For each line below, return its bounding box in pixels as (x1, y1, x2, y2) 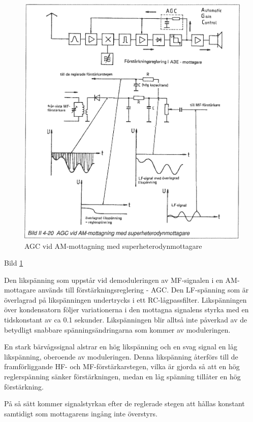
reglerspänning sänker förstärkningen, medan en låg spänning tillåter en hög (4, 371, 241, 382)
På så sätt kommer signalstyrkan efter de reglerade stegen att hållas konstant (4, 398, 245, 409)
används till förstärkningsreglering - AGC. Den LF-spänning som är (38, 284, 249, 295)
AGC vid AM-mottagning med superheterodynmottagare (24, 240, 202, 251)
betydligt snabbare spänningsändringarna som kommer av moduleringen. (4, 324, 231, 335)
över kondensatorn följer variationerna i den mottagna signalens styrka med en (4, 304, 249, 315)
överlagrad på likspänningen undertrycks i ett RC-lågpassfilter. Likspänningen (4, 294, 247, 305)
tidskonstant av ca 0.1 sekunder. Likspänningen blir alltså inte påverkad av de (4, 314, 247, 325)
